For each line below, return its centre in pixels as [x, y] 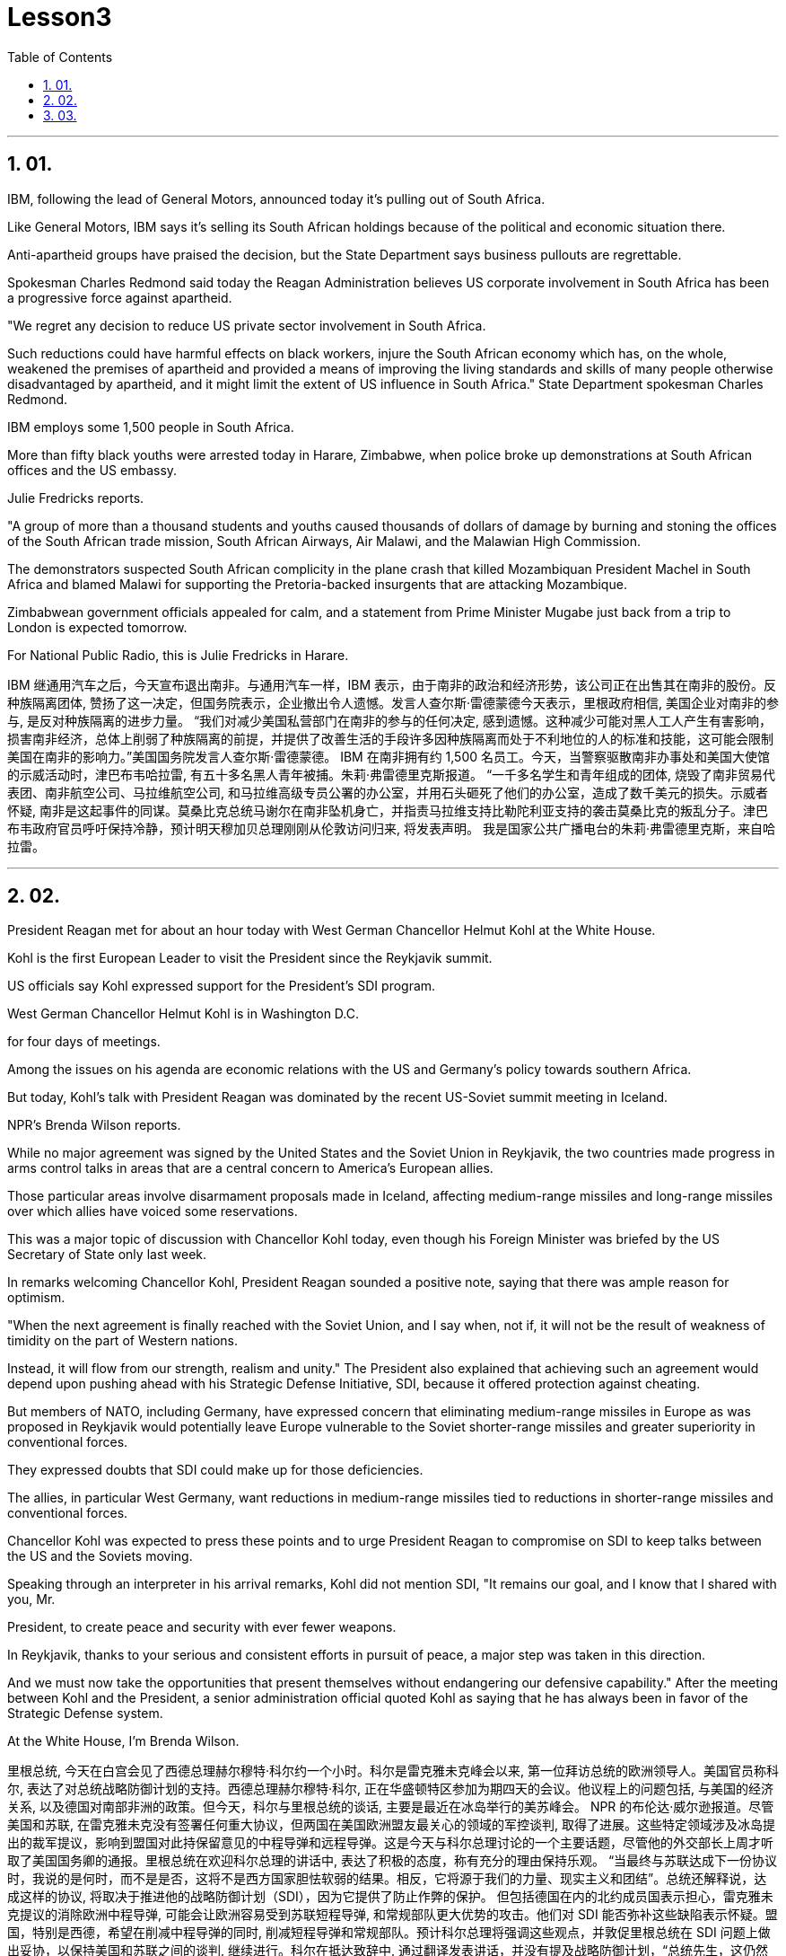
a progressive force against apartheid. [120, 297]
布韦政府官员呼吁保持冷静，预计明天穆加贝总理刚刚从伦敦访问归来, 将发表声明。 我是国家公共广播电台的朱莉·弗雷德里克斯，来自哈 [391, 828]
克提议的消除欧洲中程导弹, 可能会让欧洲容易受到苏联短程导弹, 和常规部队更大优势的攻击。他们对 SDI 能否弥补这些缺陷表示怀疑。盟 [393, 1915]
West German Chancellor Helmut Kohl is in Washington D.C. [183, 1014]
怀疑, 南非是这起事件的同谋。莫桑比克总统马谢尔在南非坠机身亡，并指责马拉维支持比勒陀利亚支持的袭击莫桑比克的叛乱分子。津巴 [388, 810]
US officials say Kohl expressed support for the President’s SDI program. [222, 986]
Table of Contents [60, 57]
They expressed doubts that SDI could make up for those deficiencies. [215, 1470]
